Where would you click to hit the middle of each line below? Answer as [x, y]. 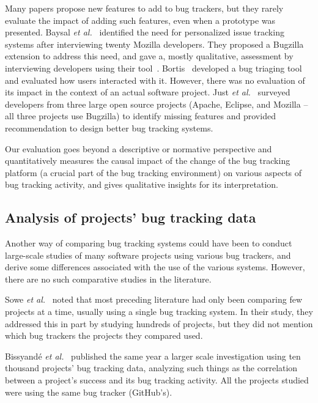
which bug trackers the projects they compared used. [104, 335]
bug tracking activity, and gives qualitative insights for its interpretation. [142, 184]
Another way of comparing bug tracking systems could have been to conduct [149, 243]
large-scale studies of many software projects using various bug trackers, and [148, 255]
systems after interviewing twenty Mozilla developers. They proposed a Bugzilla [154, 44]
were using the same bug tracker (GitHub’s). [89, 392]
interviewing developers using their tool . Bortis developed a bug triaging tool [153, 68]
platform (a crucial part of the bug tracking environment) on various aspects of [153, 172]
